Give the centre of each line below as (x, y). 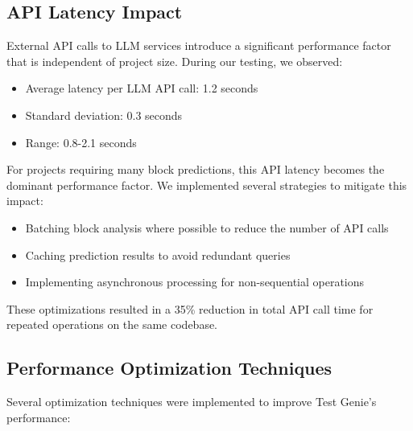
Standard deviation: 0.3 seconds (104, 115)
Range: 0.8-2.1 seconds (81, 142)
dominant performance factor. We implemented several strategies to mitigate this (207, 185)
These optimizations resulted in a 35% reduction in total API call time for (190, 308)
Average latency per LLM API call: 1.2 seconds (142, 88)
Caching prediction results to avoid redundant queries (158, 254)
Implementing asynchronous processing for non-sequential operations (195, 282)
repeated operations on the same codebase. (112, 324)
